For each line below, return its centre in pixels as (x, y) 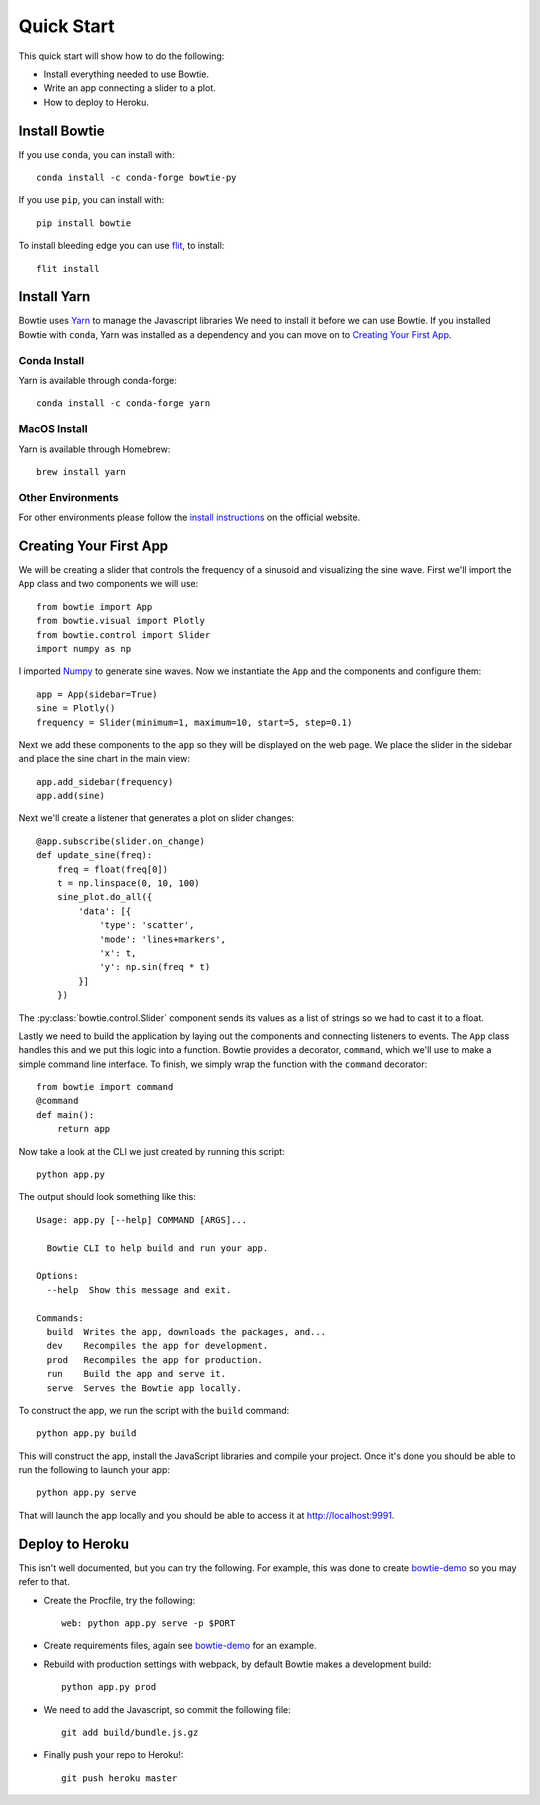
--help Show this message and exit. (139, 1289)
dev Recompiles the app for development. (157, 1346)
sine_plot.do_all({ (104, 897)
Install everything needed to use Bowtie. (126, 74)
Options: (57, 1276)
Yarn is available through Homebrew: (94, 449)
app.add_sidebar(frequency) (105, 781)
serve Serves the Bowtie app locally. (144, 1388)
